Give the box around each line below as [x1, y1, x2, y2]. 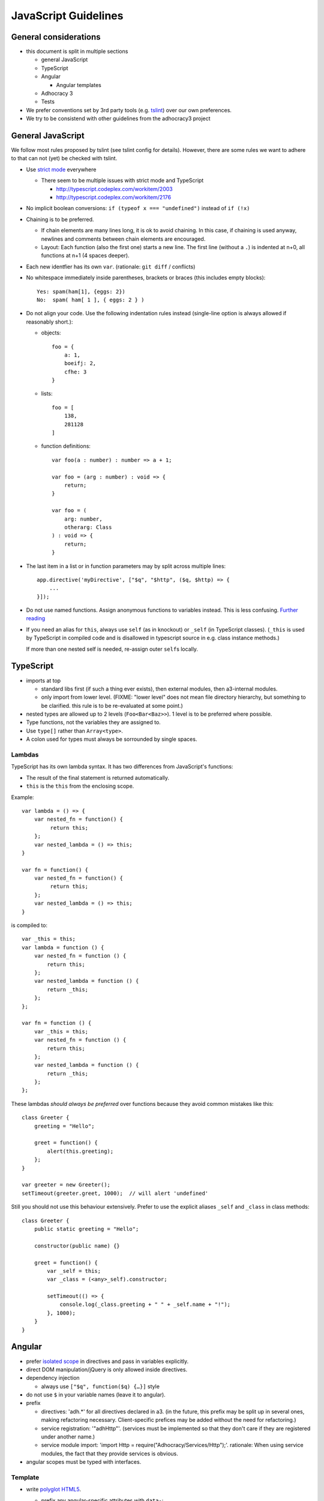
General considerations [11, 32, 101, 42]
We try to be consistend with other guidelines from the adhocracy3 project [26, 115, 211, 122]
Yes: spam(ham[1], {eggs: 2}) [37, 288, 126, 295]
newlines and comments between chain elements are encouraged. [41, 235, 206, 243]
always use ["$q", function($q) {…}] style [41, 1383, 160, 1390]
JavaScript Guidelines [11, 9, 124, 22]
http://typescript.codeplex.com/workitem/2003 [56, 185, 173, 192]
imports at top [26, 677, 61, 684]
